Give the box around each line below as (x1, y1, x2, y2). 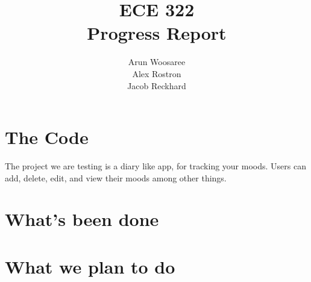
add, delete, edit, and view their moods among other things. (5, 171, 227, 184)
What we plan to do (5, 254, 175, 278)
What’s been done (5, 207, 159, 231)
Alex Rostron (132, 67, 181, 80)
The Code (5, 125, 89, 149)
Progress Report (87, 20, 227, 45)
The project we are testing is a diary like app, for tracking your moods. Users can (5, 160, 306, 172)
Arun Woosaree (128, 55, 186, 68)
